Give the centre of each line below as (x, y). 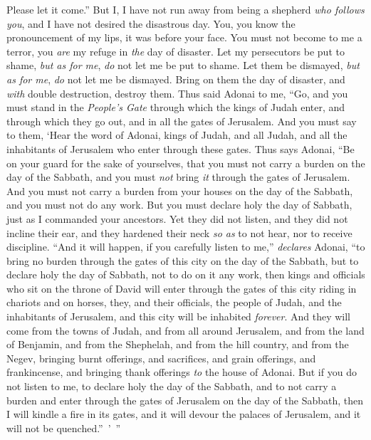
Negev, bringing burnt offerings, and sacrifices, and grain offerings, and (161, 358)
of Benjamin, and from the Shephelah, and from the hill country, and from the (178, 344)
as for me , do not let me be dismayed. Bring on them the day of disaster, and (176, 79)
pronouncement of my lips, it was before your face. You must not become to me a (184, 37)
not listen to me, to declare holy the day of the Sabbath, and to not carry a (172, 386)
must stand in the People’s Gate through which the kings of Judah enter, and (176, 107)
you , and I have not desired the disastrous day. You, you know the (151, 23)
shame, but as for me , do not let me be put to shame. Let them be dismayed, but (183, 65)
